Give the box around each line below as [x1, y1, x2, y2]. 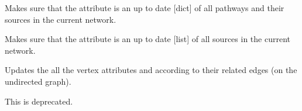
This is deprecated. [5, 95, 73, 107]
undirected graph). [5, 75, 71, 87]
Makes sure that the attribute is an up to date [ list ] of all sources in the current [5, 33, 290, 45]
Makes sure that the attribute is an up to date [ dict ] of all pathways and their [5, 2, 284, 13]
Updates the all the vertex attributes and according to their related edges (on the [5, 64, 297, 76]
